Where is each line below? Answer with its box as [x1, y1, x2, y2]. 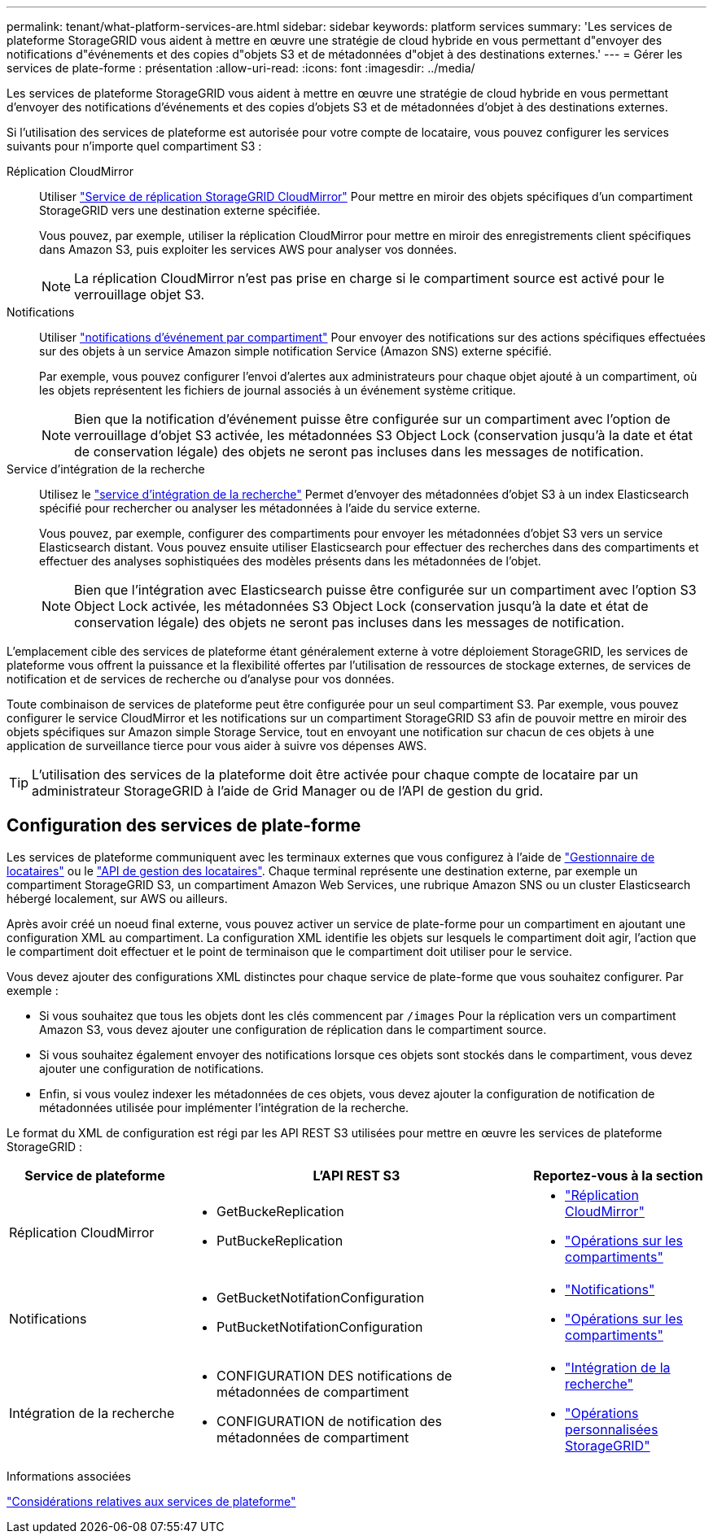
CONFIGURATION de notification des [217, 1412, 443, 1429]
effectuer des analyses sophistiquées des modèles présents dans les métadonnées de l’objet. [39, 554, 541, 568]
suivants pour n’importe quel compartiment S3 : [7, 139, 262, 153]
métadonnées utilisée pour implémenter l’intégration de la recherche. [39, 1100, 409, 1115]
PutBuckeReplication [217, 1232, 343, 1249]
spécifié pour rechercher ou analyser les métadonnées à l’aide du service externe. [39, 501, 481, 515]
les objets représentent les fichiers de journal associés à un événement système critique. [39, 383, 516, 397]
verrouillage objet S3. [74, 286, 205, 303]
